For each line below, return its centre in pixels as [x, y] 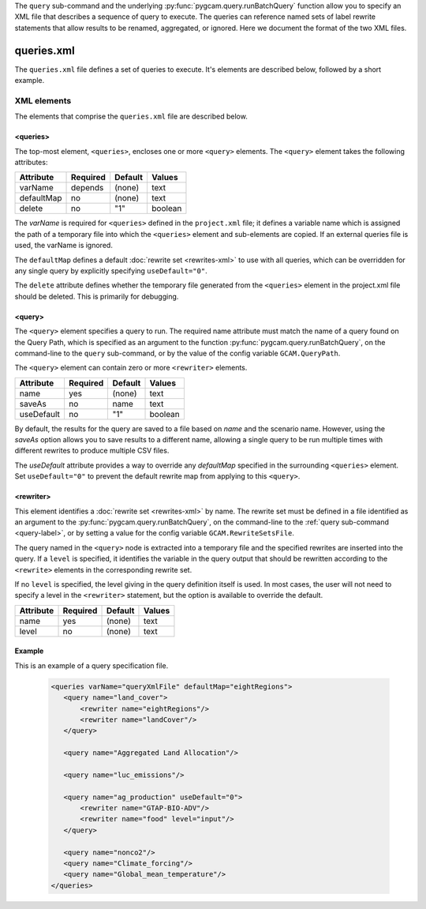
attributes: [31, 162]
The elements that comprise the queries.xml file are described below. [131, 116]
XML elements [43, 100]
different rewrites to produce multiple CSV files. [92, 451]
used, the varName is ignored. [64, 246]
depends [88, 188]
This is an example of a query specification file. [92, 665]
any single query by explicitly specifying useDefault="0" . [111, 270]
